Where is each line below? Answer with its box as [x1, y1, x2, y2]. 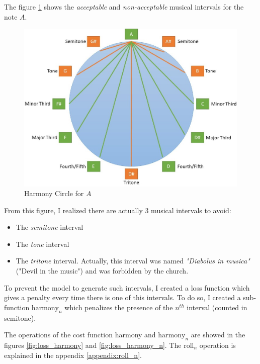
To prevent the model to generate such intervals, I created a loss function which [4, 282, 250, 293]
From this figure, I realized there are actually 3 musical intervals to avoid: [4, 205, 231, 215]
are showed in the [191, 329, 245, 340]
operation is [199, 340, 236, 350]
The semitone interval [16, 222, 83, 232]
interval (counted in [187, 302, 247, 312]
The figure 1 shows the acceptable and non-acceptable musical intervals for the [4, 2, 244, 12]
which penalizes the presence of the [64, 302, 173, 312]
